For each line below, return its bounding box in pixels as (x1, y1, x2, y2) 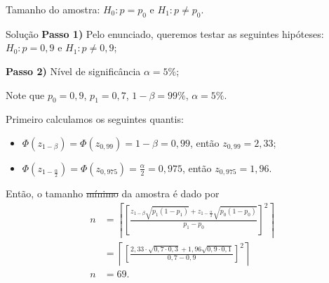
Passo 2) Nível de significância (6, 63, 141, 78)
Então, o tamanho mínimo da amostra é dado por (6, 185, 220, 200)
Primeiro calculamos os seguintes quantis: (6, 112, 184, 126)
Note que (6, 87, 45, 102)
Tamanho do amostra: (6, 2, 100, 16)
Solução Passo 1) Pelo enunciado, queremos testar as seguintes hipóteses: (6, 26, 324, 41)
